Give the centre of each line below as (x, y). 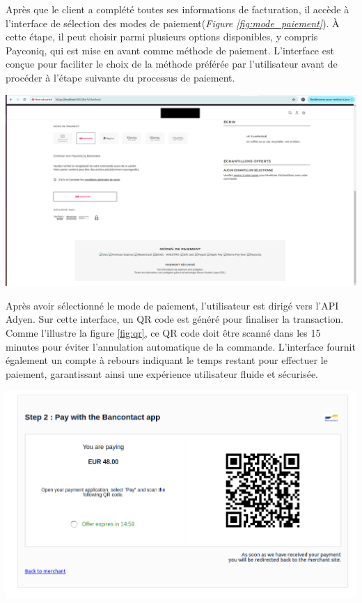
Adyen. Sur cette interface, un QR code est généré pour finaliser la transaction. (175, 319)
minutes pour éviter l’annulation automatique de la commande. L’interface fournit (181, 346)
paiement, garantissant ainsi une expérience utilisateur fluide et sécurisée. (162, 373)
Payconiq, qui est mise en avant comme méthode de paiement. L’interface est (170, 50)
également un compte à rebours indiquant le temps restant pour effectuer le (167, 360)
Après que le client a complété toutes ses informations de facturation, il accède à (178, 9)
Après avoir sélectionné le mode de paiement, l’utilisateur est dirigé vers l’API (172, 305)
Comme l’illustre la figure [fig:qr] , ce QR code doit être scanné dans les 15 (163, 332)
